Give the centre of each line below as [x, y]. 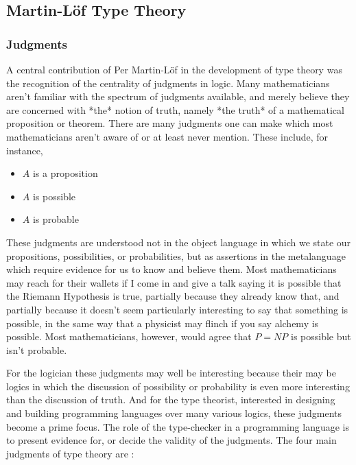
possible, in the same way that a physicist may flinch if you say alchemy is [163, 323]
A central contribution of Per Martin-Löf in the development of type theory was [174, 69]
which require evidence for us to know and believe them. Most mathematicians [171, 269]
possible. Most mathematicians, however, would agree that [129, 336]
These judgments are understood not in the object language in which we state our [179, 242]
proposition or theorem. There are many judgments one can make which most [170, 123]
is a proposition [65, 173]
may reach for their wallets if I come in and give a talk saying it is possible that [174, 282]
